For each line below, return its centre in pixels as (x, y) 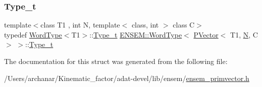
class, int (145, 25)
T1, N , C (244, 34)
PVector (206, 34)
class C (184, 25)
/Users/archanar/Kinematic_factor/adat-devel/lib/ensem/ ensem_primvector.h (127, 78)
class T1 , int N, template (80, 25)
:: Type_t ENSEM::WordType (136, 34)
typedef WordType (33, 34)
